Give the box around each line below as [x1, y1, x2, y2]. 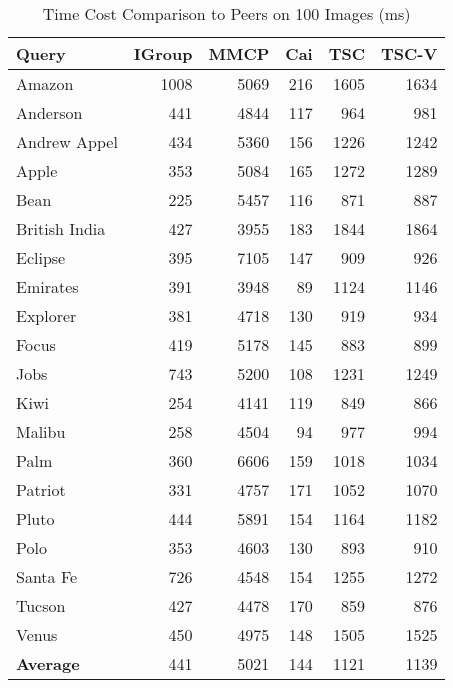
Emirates [16, 275, 79, 298]
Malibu [16, 420, 66, 443]
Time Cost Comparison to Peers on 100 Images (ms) [42, 2, 411, 25]
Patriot [16, 478, 66, 501]
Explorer [16, 304, 77, 327]
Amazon [16, 72, 74, 95]
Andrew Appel [16, 130, 118, 153]
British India [16, 217, 106, 240]
